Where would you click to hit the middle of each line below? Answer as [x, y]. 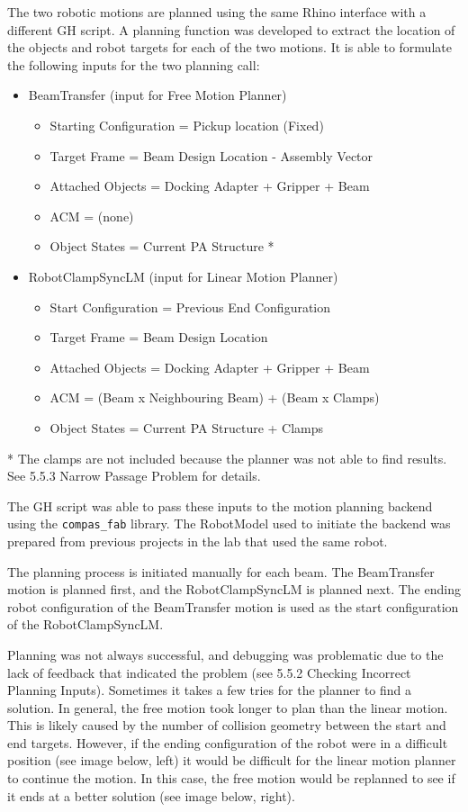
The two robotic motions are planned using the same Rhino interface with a [217, 12]
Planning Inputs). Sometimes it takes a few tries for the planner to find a [210, 690]
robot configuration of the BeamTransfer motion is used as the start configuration [233, 606]
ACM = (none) [92, 216]
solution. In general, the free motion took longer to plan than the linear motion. [228, 707]
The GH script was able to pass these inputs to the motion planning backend [220, 505]
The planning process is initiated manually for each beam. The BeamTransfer [221, 571]
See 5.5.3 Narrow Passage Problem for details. [134, 476]
